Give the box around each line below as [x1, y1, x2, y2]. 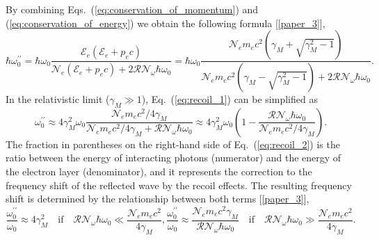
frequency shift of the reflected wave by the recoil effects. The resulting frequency [6, 177, 352, 192]
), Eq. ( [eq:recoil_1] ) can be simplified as [141, 92, 318, 106]
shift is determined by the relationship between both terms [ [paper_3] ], [6, 191, 309, 206]
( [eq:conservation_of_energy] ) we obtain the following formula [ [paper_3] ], [6, 15, 325, 30]
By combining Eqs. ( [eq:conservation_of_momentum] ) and [6, 2, 259, 16]
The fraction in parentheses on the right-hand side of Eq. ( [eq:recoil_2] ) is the [6, 136, 340, 151]
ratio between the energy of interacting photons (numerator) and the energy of [6, 150, 341, 165]
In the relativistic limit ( [6, 92, 110, 106]
